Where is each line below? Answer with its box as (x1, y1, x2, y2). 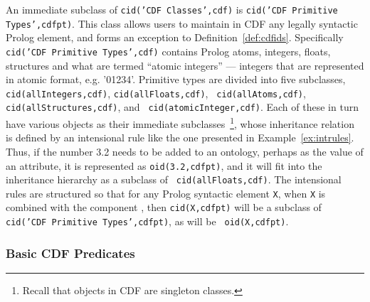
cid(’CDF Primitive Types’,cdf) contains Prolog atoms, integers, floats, (6, 43, 331, 58)
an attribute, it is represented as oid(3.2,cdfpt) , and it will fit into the (6, 158, 322, 173)
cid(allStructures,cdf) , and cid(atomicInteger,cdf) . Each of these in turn (6, 99, 359, 114)
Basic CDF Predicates (6, 244, 135, 261)
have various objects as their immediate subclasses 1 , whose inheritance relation (6, 114, 354, 131)
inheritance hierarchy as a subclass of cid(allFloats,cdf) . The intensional (6, 172, 342, 187)
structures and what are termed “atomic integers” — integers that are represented (6, 58, 364, 72)
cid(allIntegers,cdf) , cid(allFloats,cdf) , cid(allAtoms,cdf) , (6, 85, 306, 100)
